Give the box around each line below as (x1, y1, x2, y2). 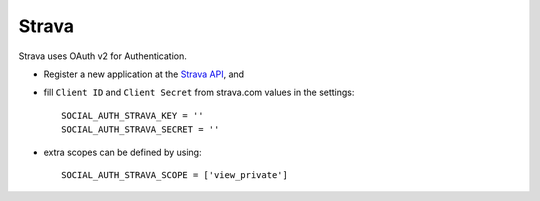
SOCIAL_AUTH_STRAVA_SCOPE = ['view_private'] (61, 169, 289, 180)
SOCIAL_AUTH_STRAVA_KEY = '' (61, 110, 204, 121)
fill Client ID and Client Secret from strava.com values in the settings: (43, 86, 355, 99)
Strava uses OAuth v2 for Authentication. (18, 50, 187, 62)
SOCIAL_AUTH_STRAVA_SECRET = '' (61, 124, 220, 135)
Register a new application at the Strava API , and (43, 68, 245, 80)
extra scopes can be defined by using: (43, 146, 202, 158)
